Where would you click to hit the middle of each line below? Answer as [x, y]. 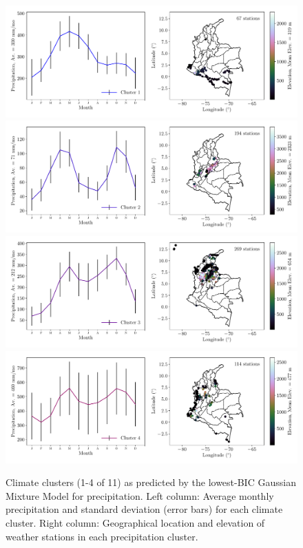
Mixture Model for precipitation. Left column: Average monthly [140, 495]
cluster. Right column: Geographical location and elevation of [135, 523]
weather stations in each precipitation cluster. [102, 536]
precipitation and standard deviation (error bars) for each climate [144, 509]
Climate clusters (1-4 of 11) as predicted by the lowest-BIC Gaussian [151, 482]
